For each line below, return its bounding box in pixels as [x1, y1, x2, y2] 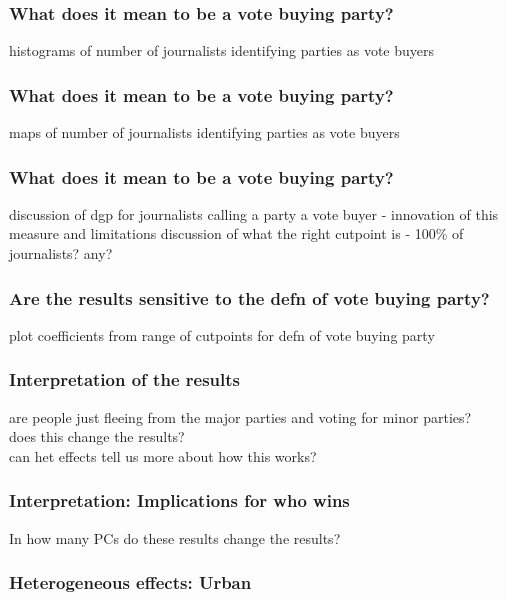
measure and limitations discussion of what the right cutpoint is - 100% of [9, 223, 464, 244]
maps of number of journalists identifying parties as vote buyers [9, 122, 400, 143]
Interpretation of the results [9, 367, 240, 392]
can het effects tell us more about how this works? [9, 445, 317, 466]
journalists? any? [9, 243, 113, 264]
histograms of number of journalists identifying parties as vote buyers [9, 40, 435, 61]
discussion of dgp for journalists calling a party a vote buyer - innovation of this [9, 203, 499, 224]
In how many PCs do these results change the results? [9, 527, 341, 548]
